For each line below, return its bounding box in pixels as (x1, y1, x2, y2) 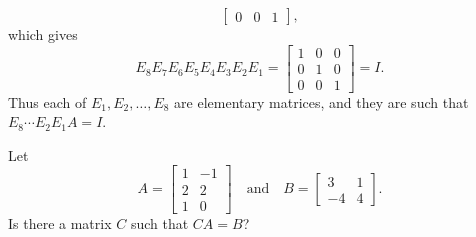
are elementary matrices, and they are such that (174, 91, 469, 112)
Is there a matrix (8, 212, 112, 233)
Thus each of (8, 91, 87, 112)
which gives (8, 24, 78, 44)
